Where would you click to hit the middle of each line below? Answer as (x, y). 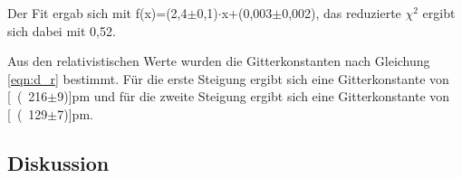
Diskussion (58, 162)
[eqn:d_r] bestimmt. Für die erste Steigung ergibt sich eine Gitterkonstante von (228, 78)
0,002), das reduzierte (342, 13)
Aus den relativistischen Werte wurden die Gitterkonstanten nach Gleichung (219, 61)
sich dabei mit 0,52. (62, 30)
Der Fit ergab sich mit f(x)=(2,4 (97, 13)
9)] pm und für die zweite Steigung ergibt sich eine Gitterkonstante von (254, 96)
